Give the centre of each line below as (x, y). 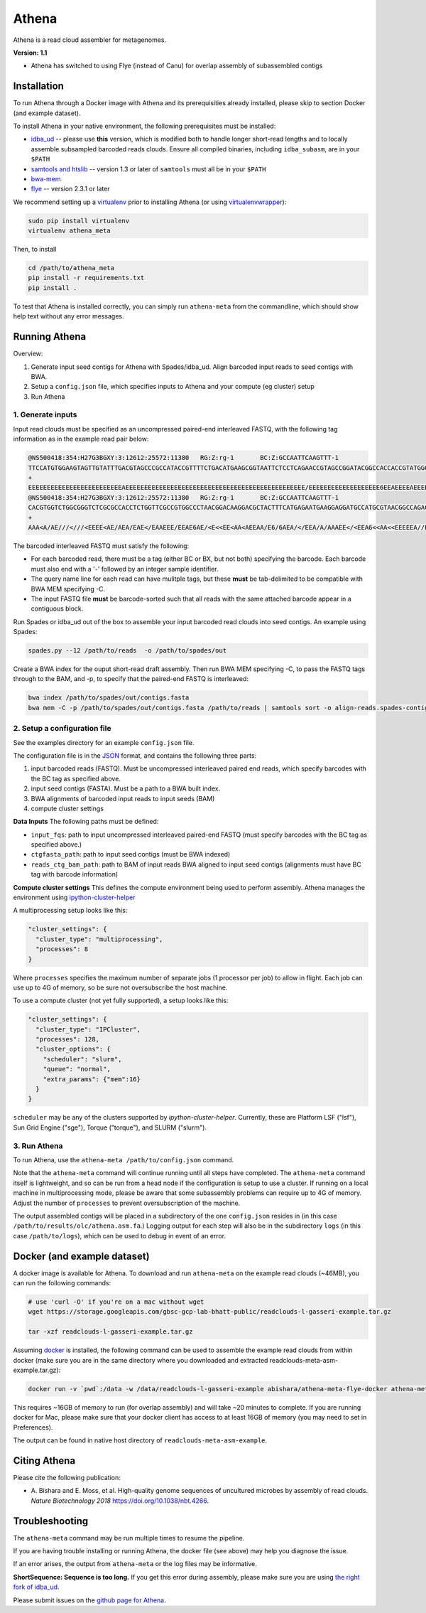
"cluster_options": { (73, 1049)
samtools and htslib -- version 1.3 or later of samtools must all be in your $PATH (148, 169)
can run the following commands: (62, 1282)
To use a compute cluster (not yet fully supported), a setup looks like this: (121, 1001)
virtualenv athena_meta (70, 231)
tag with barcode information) (75, 874)
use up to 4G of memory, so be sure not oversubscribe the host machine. (120, 987)
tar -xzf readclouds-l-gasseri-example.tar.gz (110, 1332)
